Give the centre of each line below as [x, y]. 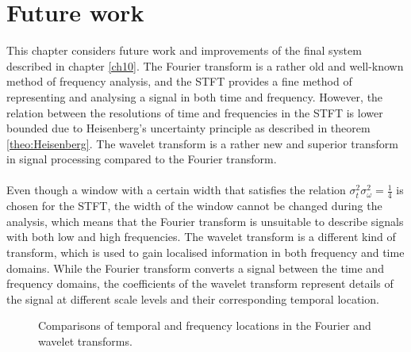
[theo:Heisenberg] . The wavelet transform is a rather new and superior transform [202, 143]
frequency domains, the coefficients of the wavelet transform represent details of [200, 283]
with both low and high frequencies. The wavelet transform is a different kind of [201, 237]
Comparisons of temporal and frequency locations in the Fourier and [205, 325]
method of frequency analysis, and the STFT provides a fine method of [179, 81]
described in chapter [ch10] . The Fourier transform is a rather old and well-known [205, 65]
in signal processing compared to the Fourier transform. [142, 159]
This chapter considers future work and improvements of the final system [184, 50]
